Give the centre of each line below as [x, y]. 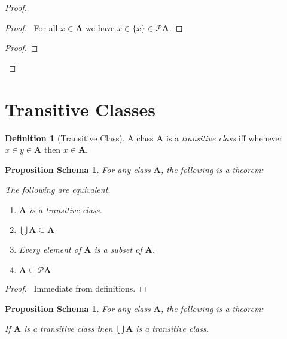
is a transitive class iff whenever [225, 137]
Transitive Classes [80, 109]
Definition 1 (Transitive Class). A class [79, 137]
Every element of [50, 249]
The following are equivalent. [58, 190]
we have [100, 27]
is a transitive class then [68, 329]
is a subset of [118, 249]
